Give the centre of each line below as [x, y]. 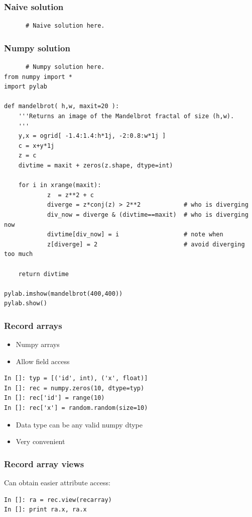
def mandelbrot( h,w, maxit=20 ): [62, 106]
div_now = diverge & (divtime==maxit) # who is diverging [148, 214]
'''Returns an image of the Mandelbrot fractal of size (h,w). [126, 116]
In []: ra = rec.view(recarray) [58, 500]
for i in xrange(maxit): [60, 185]
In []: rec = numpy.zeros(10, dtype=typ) [74, 388]
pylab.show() [26, 304]
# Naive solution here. [65, 26]
